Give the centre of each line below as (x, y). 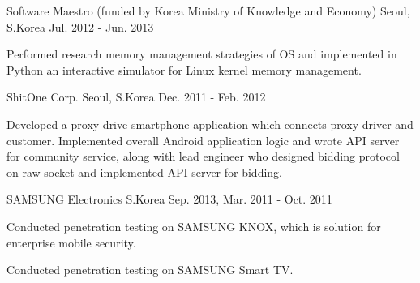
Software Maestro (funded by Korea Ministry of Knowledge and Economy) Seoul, (208, 11)
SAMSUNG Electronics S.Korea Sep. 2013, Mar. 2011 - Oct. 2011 (169, 199)
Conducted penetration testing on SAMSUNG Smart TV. (150, 270)
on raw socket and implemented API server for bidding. (145, 172)
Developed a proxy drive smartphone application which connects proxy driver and (210, 124)
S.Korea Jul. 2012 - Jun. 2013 (80, 26)
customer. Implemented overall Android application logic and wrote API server (203, 140)
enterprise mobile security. (71, 242)
